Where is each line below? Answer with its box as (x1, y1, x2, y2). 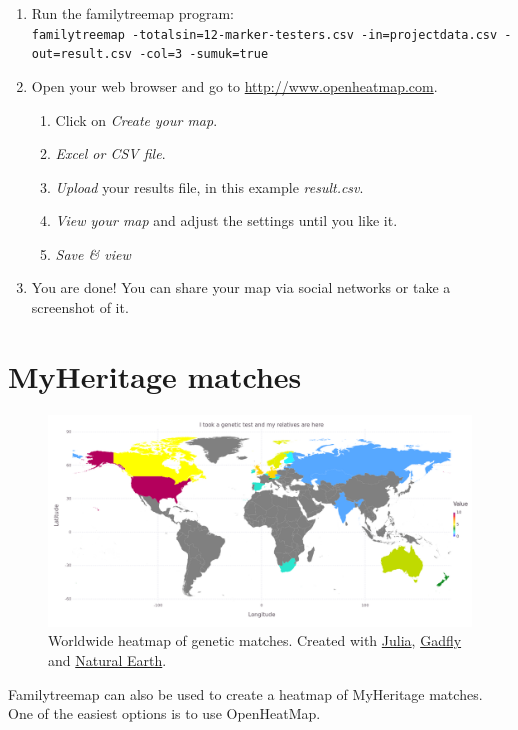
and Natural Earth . (48, 649, 167, 670)
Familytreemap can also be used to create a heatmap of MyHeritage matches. (8, 683, 483, 704)
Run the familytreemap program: (31, 3, 234, 23)
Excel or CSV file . (55, 143, 166, 164)
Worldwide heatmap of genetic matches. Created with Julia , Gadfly (48, 630, 462, 651)
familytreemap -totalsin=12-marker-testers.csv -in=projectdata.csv (31, 27, 498, 42)
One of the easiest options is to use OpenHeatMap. (8, 703, 321, 724)
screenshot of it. (31, 297, 129, 318)
